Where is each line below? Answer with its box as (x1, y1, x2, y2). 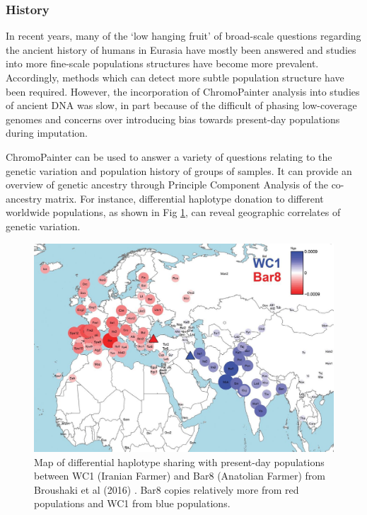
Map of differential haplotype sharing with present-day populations (34, 454, 325, 469)
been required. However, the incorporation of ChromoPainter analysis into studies (6, 84, 360, 98)
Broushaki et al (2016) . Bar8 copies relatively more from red (34, 482, 299, 497)
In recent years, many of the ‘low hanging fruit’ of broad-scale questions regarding (6, 28, 361, 43)
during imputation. (6, 125, 88, 140)
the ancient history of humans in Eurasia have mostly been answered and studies (6, 42, 356, 57)
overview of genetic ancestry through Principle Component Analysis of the (6, 177, 328, 192)
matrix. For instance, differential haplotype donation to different (45, 191, 324, 205)
